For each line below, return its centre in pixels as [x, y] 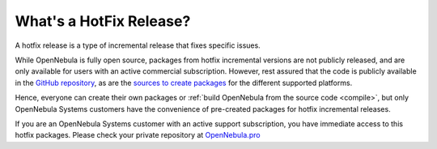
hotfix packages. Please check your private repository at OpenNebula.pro [138, 135]
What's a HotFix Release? [103, 21]
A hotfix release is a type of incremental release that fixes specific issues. [138, 45]
